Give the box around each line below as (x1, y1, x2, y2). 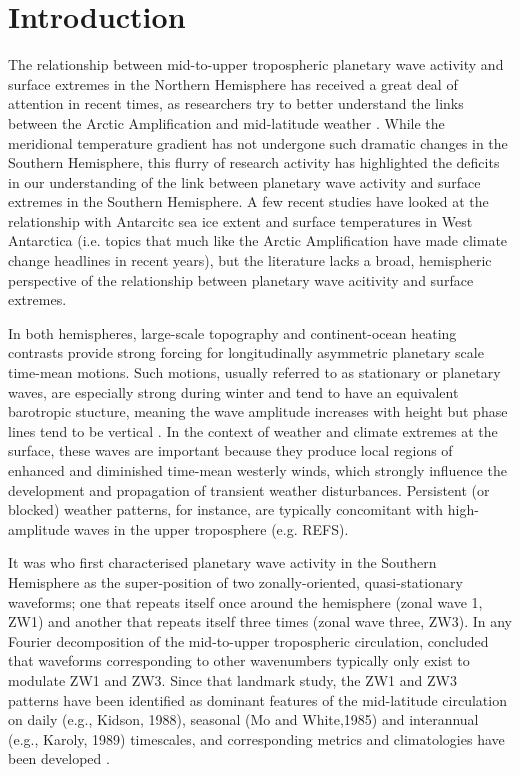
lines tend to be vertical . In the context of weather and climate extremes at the (8, 420, 498, 441)
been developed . (8, 748, 110, 769)
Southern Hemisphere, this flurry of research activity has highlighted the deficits (8, 152, 500, 173)
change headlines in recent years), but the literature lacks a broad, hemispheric (8, 250, 492, 271)
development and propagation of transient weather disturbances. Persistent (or (8, 479, 490, 500)
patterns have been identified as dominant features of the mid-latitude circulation (8, 689, 507, 710)
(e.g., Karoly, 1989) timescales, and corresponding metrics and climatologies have (8, 728, 505, 749)
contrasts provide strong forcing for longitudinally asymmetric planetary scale (8, 342, 484, 363)
